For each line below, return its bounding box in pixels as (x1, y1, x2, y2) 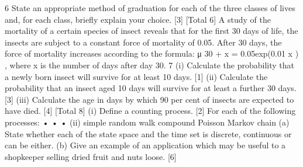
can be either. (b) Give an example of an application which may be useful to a (5, 139, 286, 151)
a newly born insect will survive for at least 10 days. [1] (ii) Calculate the (5, 70, 268, 82)
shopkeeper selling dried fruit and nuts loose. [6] (5, 150, 177, 162)
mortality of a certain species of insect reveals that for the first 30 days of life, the (5, 25, 298, 37)
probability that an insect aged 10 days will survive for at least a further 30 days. (5, 82, 297, 94)
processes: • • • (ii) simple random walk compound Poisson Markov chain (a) (5, 116, 290, 128)
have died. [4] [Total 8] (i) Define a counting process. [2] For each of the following (5, 105, 296, 117)
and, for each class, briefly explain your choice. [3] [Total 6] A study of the (5, 13, 271, 25)
